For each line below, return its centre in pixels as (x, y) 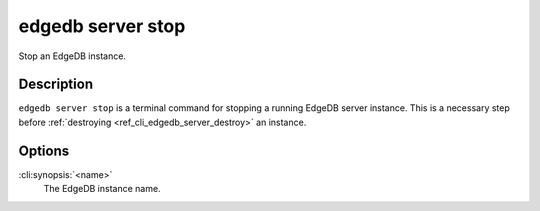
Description (56, 84)
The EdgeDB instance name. (102, 189)
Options (44, 150)
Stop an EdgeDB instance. (72, 56)
